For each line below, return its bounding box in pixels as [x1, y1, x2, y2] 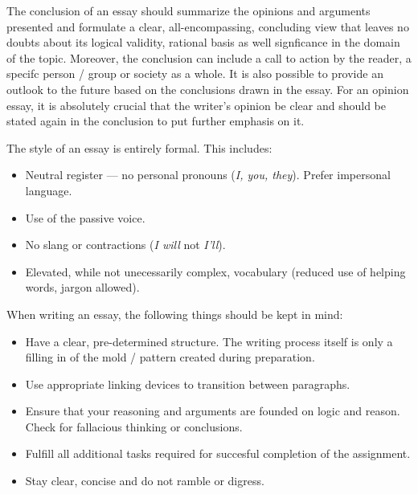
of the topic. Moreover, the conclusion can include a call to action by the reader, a [6, 49, 412, 66]
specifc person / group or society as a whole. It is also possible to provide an [6, 65, 383, 82]
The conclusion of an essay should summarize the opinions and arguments [6, 2, 371, 18]
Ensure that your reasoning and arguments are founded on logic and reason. [25, 402, 400, 419]
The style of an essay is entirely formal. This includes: [6, 139, 273, 156]
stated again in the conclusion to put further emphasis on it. [6, 112, 305, 129]
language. [25, 182, 72, 198]
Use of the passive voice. [25, 209, 145, 226]
